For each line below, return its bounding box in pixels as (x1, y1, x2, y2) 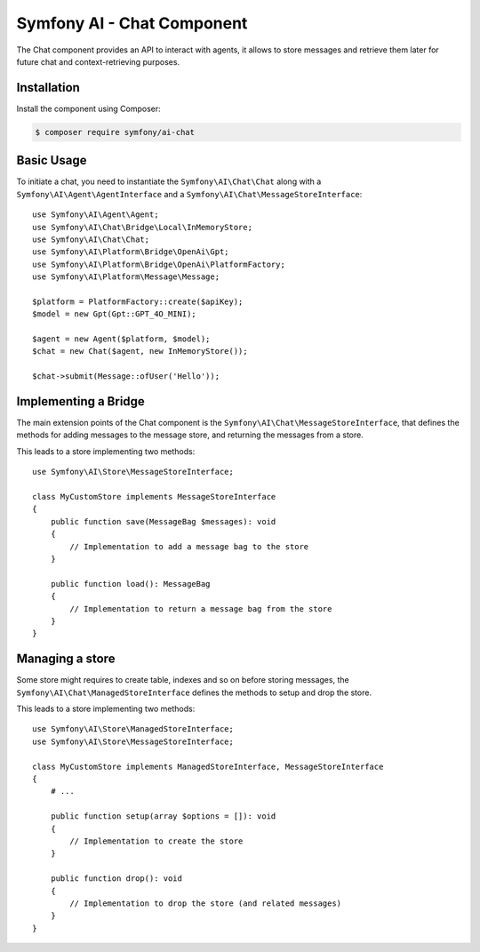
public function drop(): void (50, 874, 182, 884)
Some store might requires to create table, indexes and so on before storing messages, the (16, 675, 350, 685)
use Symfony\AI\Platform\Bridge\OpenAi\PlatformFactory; (32, 259, 286, 269)
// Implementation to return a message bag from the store (69, 604, 332, 613)
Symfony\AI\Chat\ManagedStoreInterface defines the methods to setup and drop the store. (16, 687, 372, 698)
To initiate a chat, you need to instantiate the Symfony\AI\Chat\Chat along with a (16, 176, 322, 187)
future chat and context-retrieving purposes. (16, 56, 180, 67)
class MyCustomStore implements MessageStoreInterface (32, 492, 276, 502)
